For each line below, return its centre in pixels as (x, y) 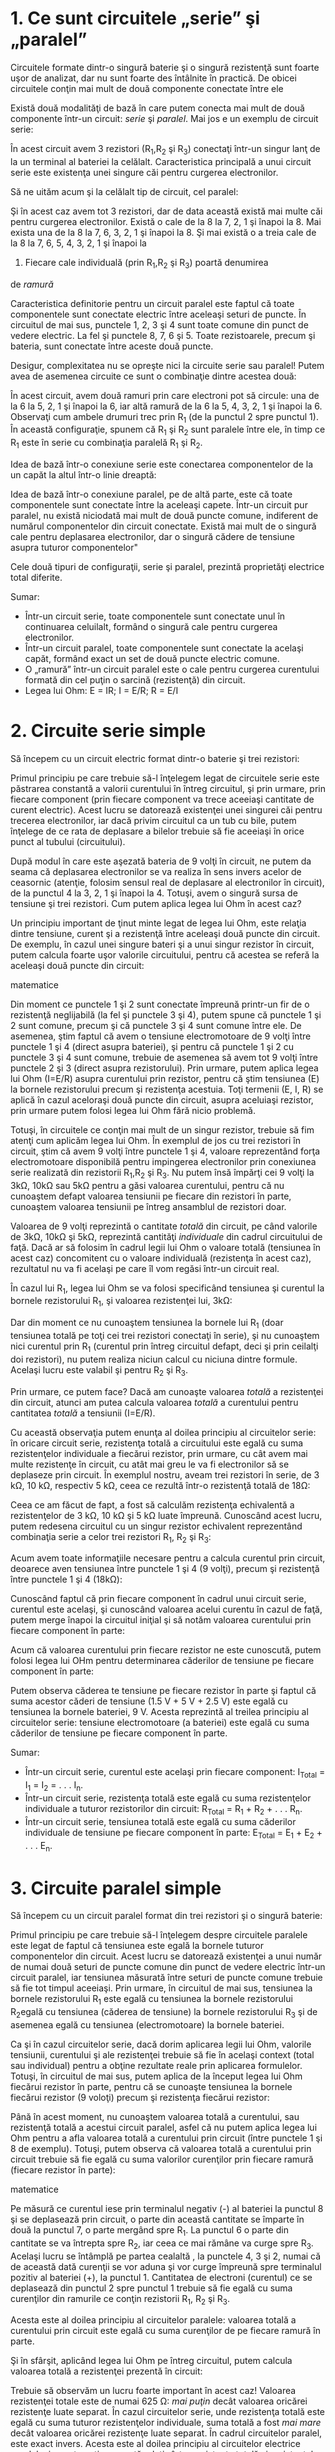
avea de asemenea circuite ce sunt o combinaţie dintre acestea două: (153, 376)
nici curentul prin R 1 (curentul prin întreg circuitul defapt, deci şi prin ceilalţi (164, 1347)
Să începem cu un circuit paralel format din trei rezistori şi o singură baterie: (166, 1916)
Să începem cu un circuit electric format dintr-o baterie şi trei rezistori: (155, 758)
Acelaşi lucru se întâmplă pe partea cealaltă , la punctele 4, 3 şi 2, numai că (166, 2256)
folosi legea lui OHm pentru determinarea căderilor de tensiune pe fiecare (162, 1661)
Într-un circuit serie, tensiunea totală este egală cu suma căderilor (160, 1821)
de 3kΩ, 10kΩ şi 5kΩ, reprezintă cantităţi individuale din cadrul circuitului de (166, 1236)
